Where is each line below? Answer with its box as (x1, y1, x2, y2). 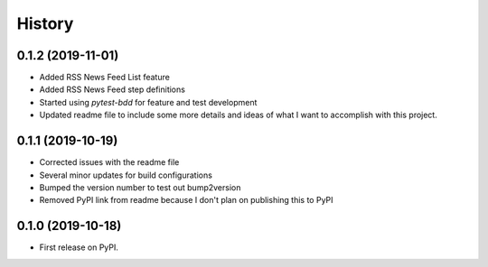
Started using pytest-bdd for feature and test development (39, 97, 258, 107)
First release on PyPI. (39, 242, 119, 253)
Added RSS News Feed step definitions (39, 84, 185, 95)
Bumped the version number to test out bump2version (39, 181, 241, 193)
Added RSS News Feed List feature (39, 72, 171, 83)
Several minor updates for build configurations (39, 170, 212, 180)
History (16, 14, 74, 33)
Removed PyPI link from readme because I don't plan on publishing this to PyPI (39, 195, 333, 206)
